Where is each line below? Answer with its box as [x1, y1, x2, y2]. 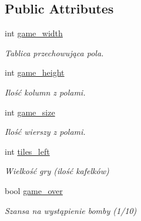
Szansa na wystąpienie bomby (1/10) [5, 204, 137, 216]
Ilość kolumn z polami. [5, 86, 86, 98]
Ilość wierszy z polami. [5, 125, 86, 138]
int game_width [5, 27, 63, 39]
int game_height [5, 66, 65, 79]
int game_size [5, 106, 55, 118]
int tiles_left [5, 145, 50, 157]
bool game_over [5, 184, 63, 196]
